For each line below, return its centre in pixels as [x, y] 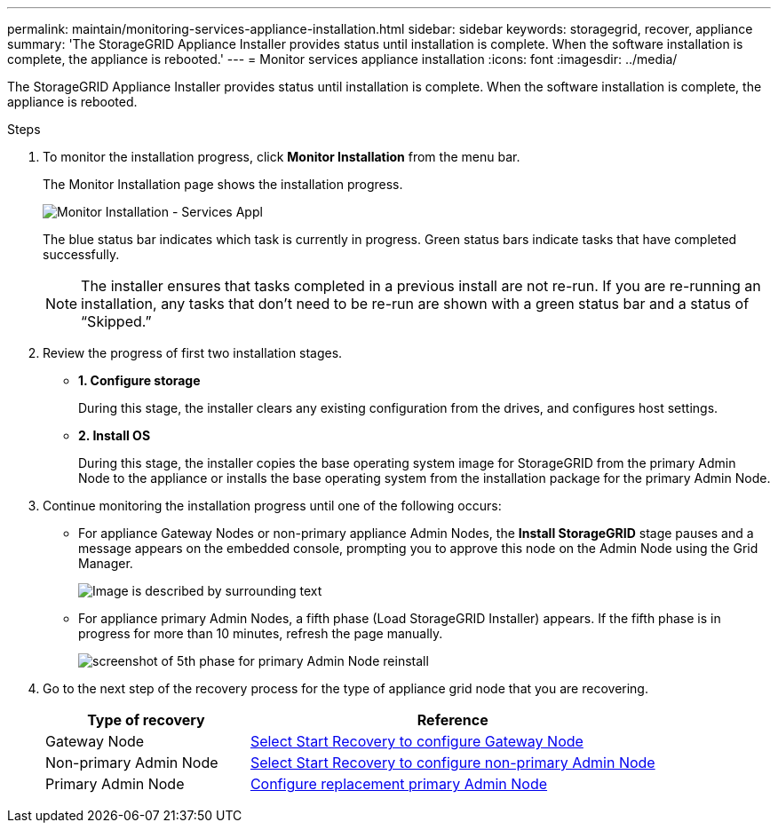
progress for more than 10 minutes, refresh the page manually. [261, 633]
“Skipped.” [116, 321]
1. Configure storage [139, 380]
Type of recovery [146, 720]
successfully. [81, 254]
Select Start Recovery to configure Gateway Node [417, 741]
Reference [453, 720]
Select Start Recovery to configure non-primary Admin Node [453, 763]
